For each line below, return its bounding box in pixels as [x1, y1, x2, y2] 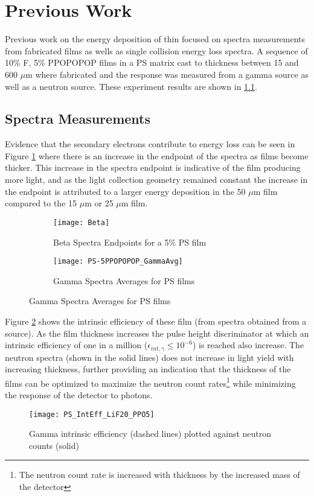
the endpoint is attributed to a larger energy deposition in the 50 [5, 185, 246, 197]
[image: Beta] [53, 218, 110, 227]
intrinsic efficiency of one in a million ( [5, 339, 148, 351]
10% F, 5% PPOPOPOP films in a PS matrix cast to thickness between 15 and [5, 56, 299, 69]
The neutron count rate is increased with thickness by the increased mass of [19, 468, 300, 481]
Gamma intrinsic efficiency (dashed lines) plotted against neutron [29, 427, 272, 440]
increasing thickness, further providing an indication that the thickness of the [5, 363, 291, 375]
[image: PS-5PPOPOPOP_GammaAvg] [53, 257, 183, 266]
